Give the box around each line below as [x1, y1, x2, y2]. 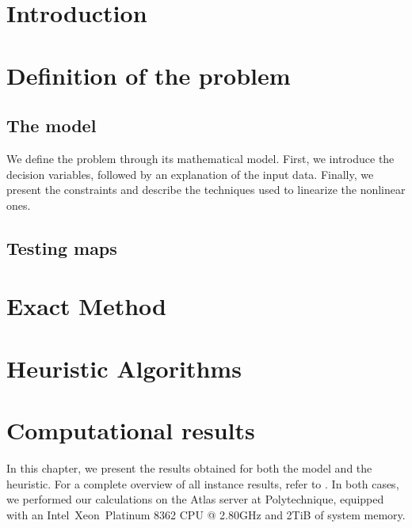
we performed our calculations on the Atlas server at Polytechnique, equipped [6, 491, 384, 507]
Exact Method [6, 290, 166, 322]
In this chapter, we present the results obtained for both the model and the [6, 459, 372, 476]
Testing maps [6, 235, 117, 260]
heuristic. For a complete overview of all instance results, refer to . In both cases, [6, 475, 399, 492]
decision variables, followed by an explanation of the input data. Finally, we [6, 165, 374, 182]
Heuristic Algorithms [6, 351, 242, 384]
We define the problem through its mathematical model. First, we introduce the [6, 150, 395, 166]
